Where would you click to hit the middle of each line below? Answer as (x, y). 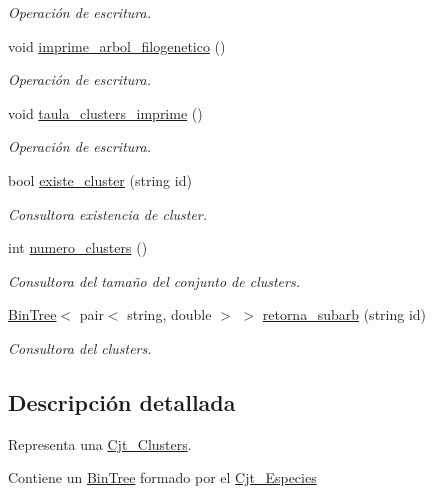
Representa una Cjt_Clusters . (100, 443)
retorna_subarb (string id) (344, 314)
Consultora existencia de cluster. (108, 213)
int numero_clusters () (78, 247)
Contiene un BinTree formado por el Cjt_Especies (162, 477)
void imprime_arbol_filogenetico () (117, 45)
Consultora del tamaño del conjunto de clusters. (154, 280)
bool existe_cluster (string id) (100, 179)
